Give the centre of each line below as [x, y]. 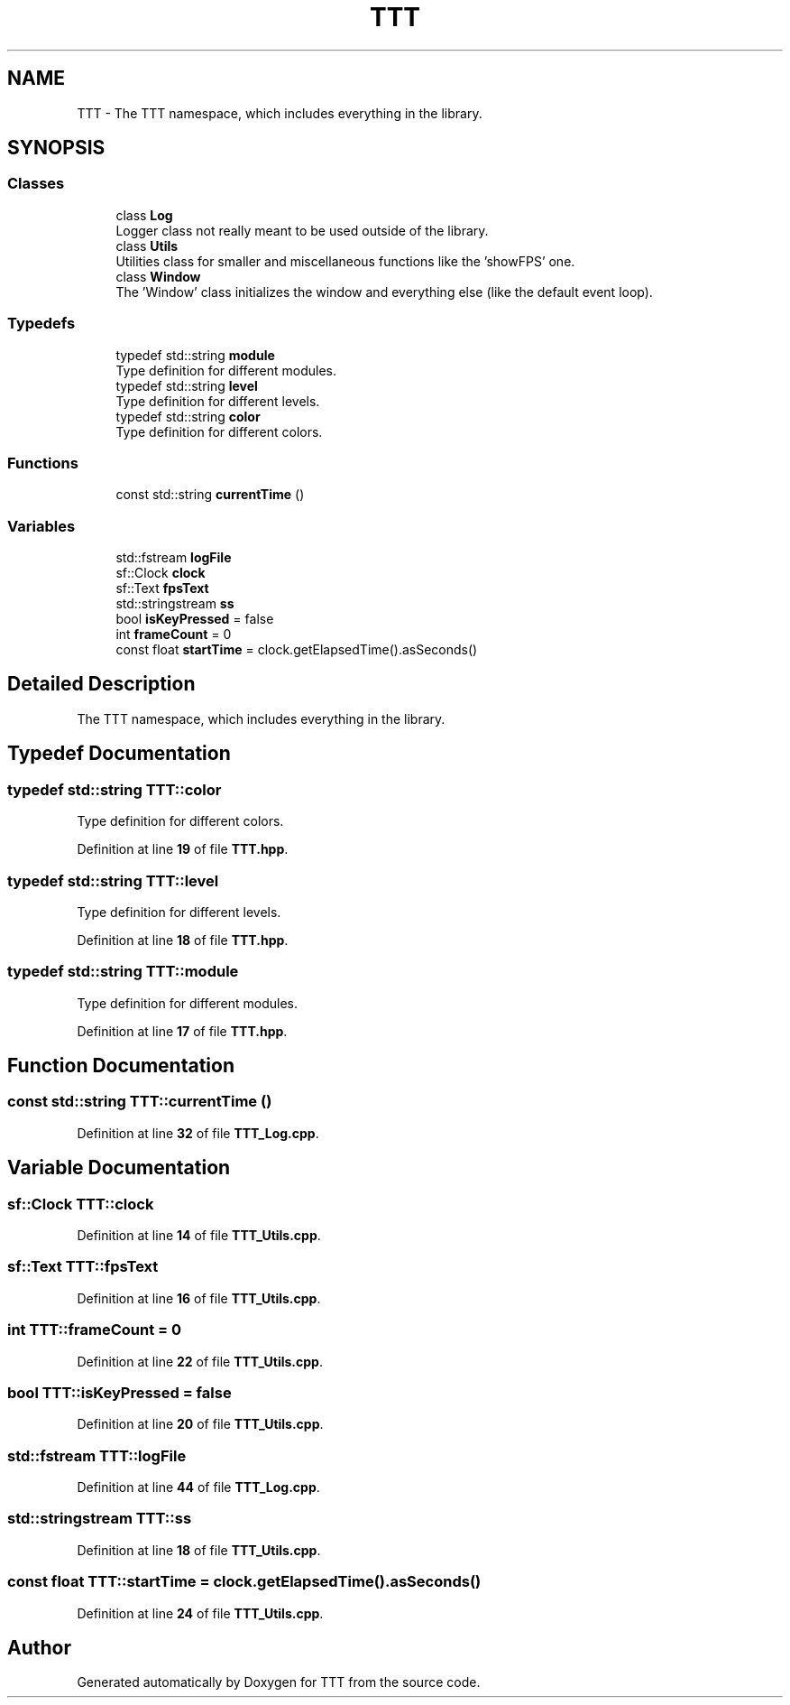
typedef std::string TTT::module [123, 972]
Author [39, 1647]
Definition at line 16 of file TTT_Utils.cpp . [199, 1298]
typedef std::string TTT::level [113, 880]
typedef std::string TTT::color [115, 789]
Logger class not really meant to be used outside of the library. [302, 230]
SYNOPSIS [56, 148]
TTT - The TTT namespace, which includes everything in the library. [280, 113]
